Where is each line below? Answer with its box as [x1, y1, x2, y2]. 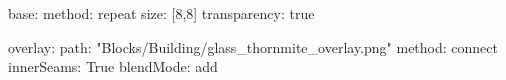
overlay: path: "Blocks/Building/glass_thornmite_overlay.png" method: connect [8, 36, 498, 57]
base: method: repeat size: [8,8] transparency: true [8, 3, 315, 23]
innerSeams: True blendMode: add [8, 56, 218, 77]
